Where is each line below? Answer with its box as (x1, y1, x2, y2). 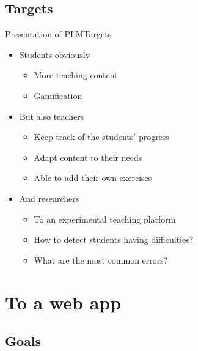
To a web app (5, 289, 122, 314)
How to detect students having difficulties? (34, 233, 194, 246)
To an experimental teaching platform (34, 212, 176, 225)
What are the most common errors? (34, 253, 168, 266)
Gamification (34, 89, 82, 102)
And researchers (19, 191, 79, 204)
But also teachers (19, 109, 84, 122)
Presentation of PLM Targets (5, 28, 112, 40)
